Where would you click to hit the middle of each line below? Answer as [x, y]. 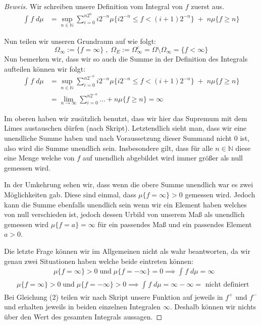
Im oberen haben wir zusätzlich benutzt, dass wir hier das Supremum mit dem [126, 118]
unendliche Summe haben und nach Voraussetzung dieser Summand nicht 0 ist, [127, 138]
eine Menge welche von [39, 158]
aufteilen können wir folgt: [45, 68]
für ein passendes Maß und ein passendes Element [175, 224]
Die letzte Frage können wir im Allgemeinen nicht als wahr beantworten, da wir [127, 251]
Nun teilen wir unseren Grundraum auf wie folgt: [80, 41]
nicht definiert [227, 284]
